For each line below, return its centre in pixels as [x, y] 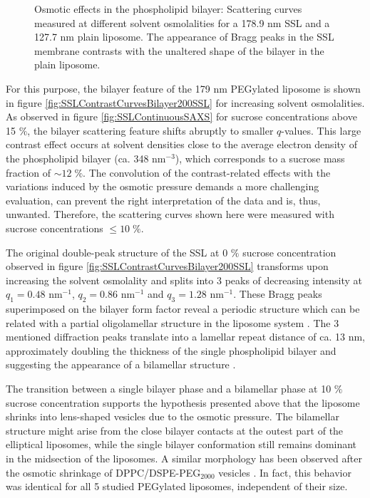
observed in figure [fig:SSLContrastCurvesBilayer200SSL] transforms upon [167, 266]
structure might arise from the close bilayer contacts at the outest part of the [175, 430]
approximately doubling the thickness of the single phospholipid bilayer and [171, 350]
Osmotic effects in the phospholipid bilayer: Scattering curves [168, 9]
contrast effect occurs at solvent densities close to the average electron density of [181, 144]
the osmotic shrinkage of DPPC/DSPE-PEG [103, 472]
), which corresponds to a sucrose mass [260, 158]
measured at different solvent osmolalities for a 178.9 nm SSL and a [182, 22]
